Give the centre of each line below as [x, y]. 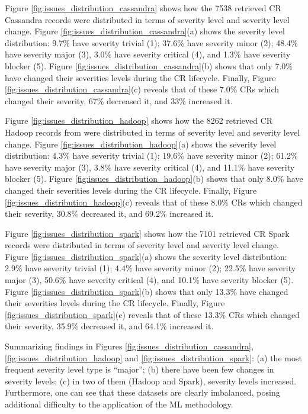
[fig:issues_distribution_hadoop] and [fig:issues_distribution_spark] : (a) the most [153, 357]
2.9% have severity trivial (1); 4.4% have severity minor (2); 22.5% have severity [150, 268]
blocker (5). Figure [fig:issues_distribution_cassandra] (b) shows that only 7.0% [149, 65]
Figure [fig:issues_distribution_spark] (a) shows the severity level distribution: [146, 256]
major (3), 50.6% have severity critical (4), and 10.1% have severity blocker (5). [149, 280]
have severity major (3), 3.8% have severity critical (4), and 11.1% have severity [150, 167]
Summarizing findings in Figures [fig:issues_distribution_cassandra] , [129, 346]
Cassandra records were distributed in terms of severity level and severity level [147, 19]
